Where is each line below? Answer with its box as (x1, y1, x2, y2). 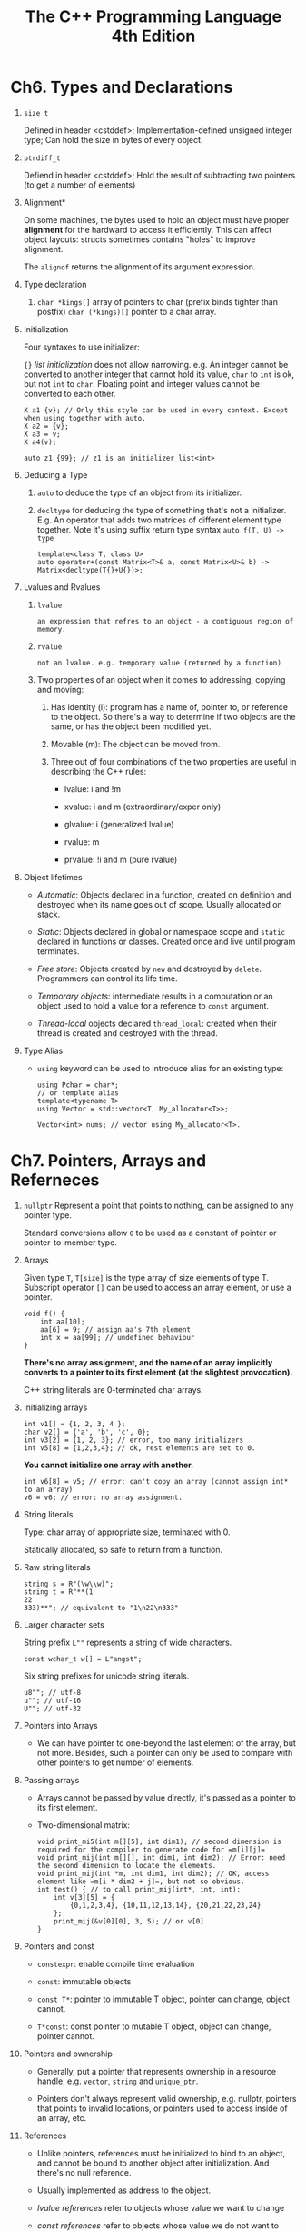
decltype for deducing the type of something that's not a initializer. (36, 504, 287, 515)
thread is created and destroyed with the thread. (36, 1027, 219, 1039)
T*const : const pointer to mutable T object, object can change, (36, 2021, 271, 2032)
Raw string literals (23, 1561, 91, 1572)
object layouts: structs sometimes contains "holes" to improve (23, 234, 256, 245)
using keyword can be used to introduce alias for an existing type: (36, 1062, 284, 1073)
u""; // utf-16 (23, 1696, 82, 1705)
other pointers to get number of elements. (36, 1757, 194, 1768)
